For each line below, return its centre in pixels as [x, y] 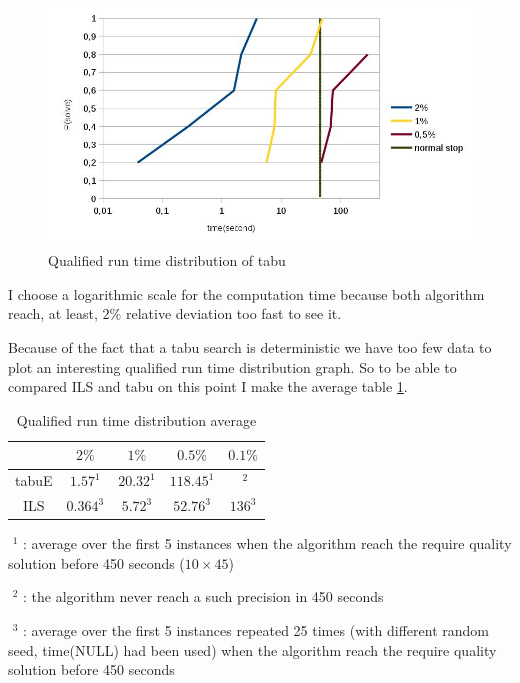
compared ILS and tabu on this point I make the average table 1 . [208, 386]
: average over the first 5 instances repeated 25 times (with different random [256, 629]
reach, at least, [53, 313]
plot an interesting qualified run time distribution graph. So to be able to [232, 366]
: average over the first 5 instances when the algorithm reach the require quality [267, 543]
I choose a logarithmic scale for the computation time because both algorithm [246, 293]
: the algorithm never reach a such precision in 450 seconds [203, 596]
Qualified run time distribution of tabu [167, 260]
